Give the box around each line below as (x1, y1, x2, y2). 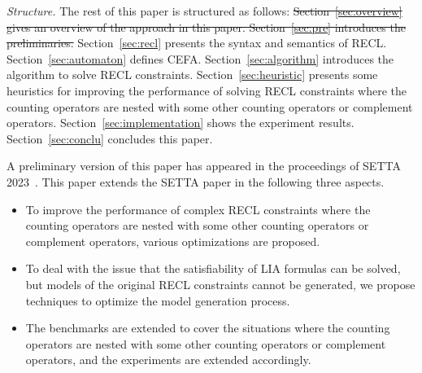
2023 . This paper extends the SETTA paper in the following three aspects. (7, 173, 385, 190)
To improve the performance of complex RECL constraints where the (25, 200, 371, 217)
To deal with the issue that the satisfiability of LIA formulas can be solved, (25, 260, 401, 277)
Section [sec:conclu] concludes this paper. (7, 129, 213, 147)
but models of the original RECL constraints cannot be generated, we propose (25, 275, 415, 292)
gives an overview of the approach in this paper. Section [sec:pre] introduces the (7, 18, 406, 35)
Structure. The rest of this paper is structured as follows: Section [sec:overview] (7, 2, 402, 19)
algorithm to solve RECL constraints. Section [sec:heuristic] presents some (7, 66, 378, 83)
